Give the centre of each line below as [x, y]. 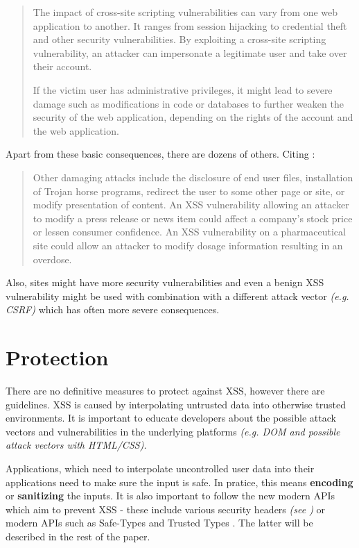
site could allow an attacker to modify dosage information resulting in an [188, 245]
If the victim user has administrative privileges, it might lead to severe [183, 89]
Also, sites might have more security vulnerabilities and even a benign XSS [165, 282]
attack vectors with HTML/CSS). [76, 445]
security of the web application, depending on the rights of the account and [193, 117]
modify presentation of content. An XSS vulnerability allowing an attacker [191, 205]
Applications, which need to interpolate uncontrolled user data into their [160, 468]
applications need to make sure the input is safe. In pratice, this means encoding [179, 482]
